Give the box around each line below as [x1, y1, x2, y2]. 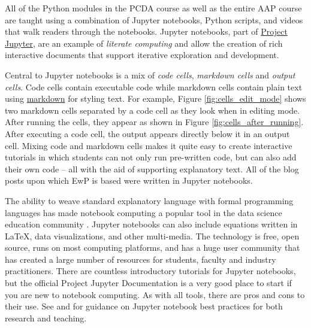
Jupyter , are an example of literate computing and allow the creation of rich [5, 37, 283, 49]
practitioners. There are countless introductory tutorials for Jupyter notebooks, [5, 265, 296, 277]
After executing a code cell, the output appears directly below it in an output [5, 127, 290, 139]
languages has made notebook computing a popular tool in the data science [5, 206, 282, 218]
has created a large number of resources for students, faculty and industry [5, 253, 276, 265]
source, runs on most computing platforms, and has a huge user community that [5, 241, 300, 254]
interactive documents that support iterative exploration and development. [5, 48, 279, 61]
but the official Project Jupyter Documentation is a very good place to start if [5, 277, 292, 289]
